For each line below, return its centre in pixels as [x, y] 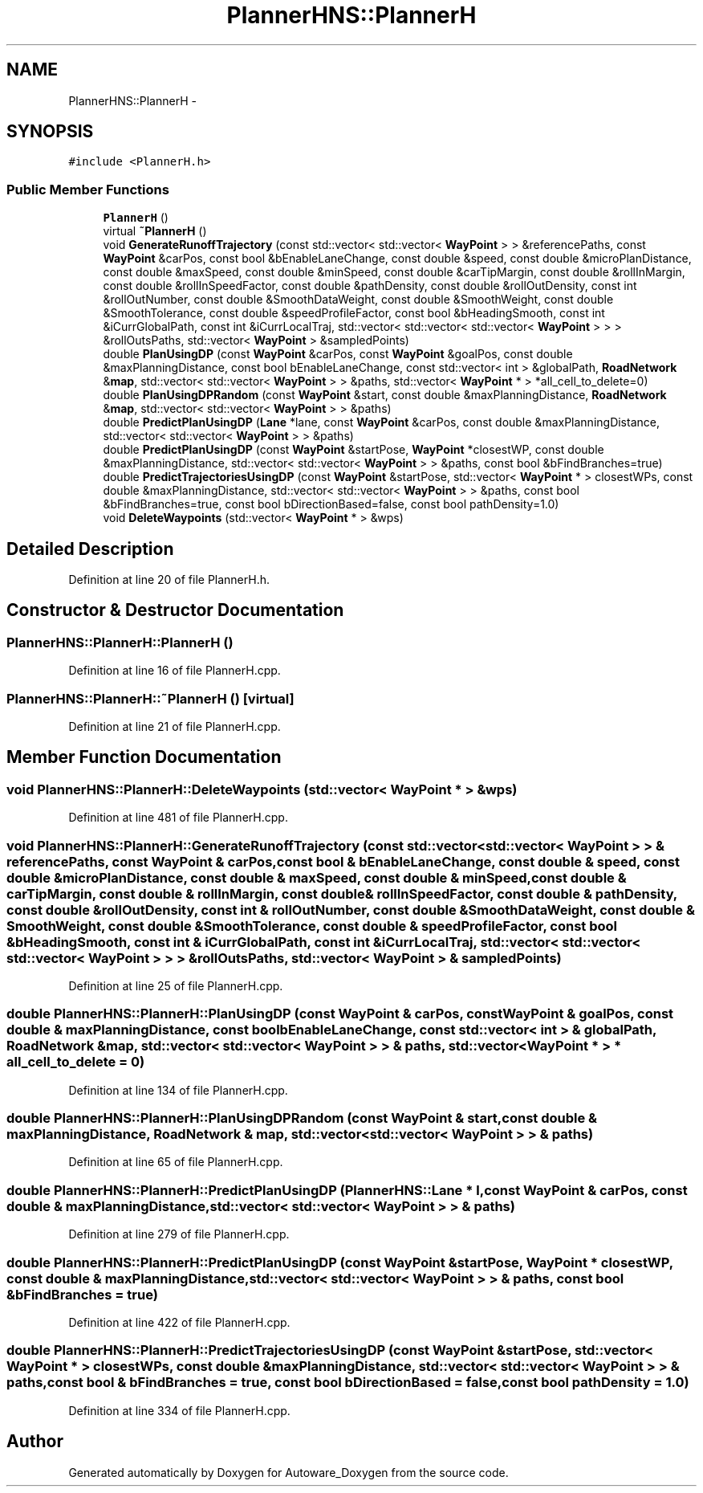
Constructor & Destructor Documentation [175, 610]
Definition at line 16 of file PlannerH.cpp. [175, 671]
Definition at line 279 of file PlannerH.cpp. [179, 1234]
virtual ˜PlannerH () [155, 231]
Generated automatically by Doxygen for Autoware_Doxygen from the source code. [289, 1472]
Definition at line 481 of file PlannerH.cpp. [178, 818]
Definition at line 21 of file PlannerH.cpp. [175, 726]
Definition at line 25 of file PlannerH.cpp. [176, 985]
